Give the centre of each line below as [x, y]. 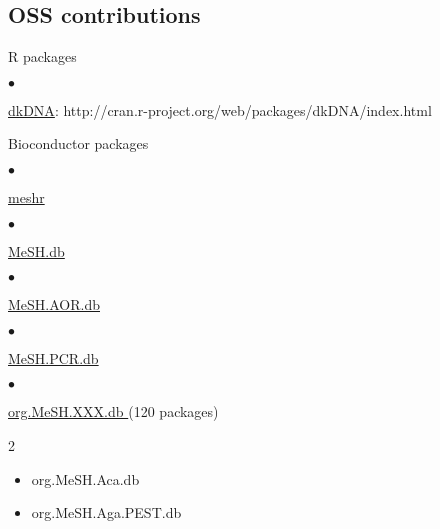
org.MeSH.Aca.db [85, 478]
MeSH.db [36, 250]
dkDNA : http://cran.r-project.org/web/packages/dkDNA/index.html [220, 109]
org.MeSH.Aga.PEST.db [106, 512]
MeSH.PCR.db [53, 357]
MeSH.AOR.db [54, 304]
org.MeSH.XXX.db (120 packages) [113, 411]
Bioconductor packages [78, 143]
